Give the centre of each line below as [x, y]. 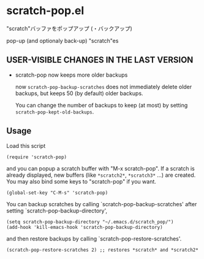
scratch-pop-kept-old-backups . [55, 112]
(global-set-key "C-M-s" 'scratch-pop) [57, 193]
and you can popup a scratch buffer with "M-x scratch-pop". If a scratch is [100, 168]
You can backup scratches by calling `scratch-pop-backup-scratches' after [102, 204]
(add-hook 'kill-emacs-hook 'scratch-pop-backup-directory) [85, 227]
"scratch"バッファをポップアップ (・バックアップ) [70, 28]
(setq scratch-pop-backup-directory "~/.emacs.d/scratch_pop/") [90, 222]
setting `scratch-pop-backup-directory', [57, 211]
